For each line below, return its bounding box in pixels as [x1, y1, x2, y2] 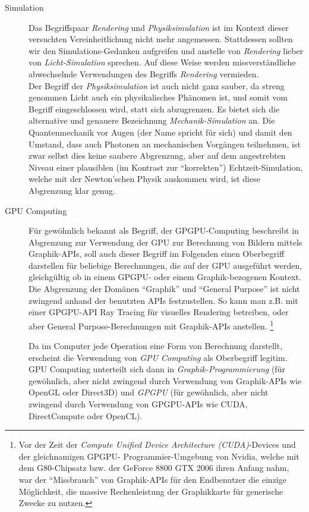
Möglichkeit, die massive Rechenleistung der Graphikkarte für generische [18, 485, 283, 497]
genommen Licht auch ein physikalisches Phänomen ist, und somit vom [29, 91, 288, 103]
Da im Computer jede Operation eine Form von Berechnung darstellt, [29, 340, 283, 352]
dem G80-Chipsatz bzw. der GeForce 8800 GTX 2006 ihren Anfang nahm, [18, 461, 289, 474]
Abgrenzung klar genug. [29, 184, 115, 196]
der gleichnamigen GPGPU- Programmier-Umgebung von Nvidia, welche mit [18, 450, 299, 462]
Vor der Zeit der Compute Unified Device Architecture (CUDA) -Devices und [18, 438, 296, 451]
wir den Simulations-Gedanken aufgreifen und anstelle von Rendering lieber [29, 44, 304, 56]
